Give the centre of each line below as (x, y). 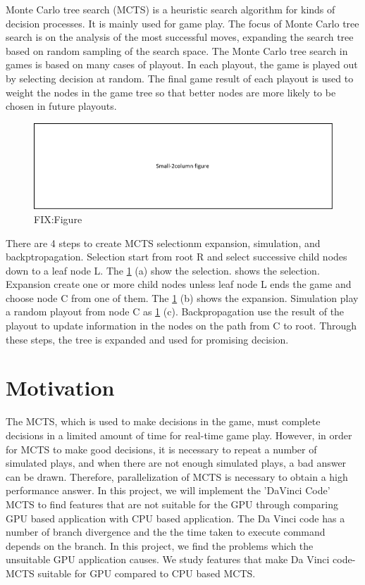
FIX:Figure (58, 219)
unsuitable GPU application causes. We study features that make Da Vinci (168, 559)
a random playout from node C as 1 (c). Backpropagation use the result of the (175, 312)
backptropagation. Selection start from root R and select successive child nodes (177, 257)
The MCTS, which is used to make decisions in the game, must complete (163, 421)
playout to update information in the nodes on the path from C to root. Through (181, 326)
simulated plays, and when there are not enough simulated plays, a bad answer (176, 463)
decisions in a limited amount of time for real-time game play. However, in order (179, 435)
